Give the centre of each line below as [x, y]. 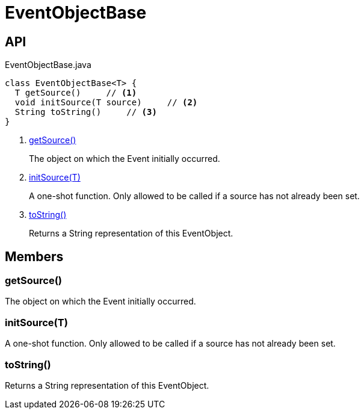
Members [34, 256]
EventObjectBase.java [48, 65]
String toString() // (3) [86, 112]
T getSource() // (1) [76, 93]
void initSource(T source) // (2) [106, 103]
